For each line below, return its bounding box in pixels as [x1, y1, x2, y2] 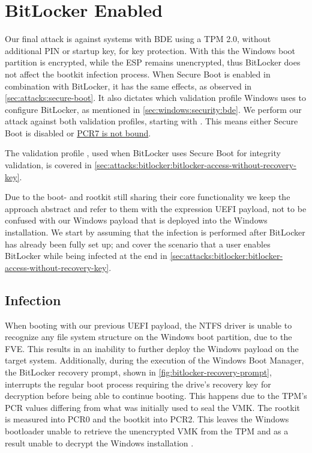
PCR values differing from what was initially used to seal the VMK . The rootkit [5, 401, 300, 413]
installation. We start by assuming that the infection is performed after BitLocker [5, 226, 305, 239]
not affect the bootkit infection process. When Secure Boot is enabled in [5, 67, 271, 80]
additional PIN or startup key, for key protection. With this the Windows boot [5, 44, 296, 56]
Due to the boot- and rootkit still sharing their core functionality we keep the [5, 190, 290, 203]
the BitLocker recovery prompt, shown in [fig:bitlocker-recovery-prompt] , [5, 365, 272, 378]
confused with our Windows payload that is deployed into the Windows [5, 214, 268, 227]
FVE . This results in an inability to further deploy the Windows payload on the [5, 342, 299, 354]
